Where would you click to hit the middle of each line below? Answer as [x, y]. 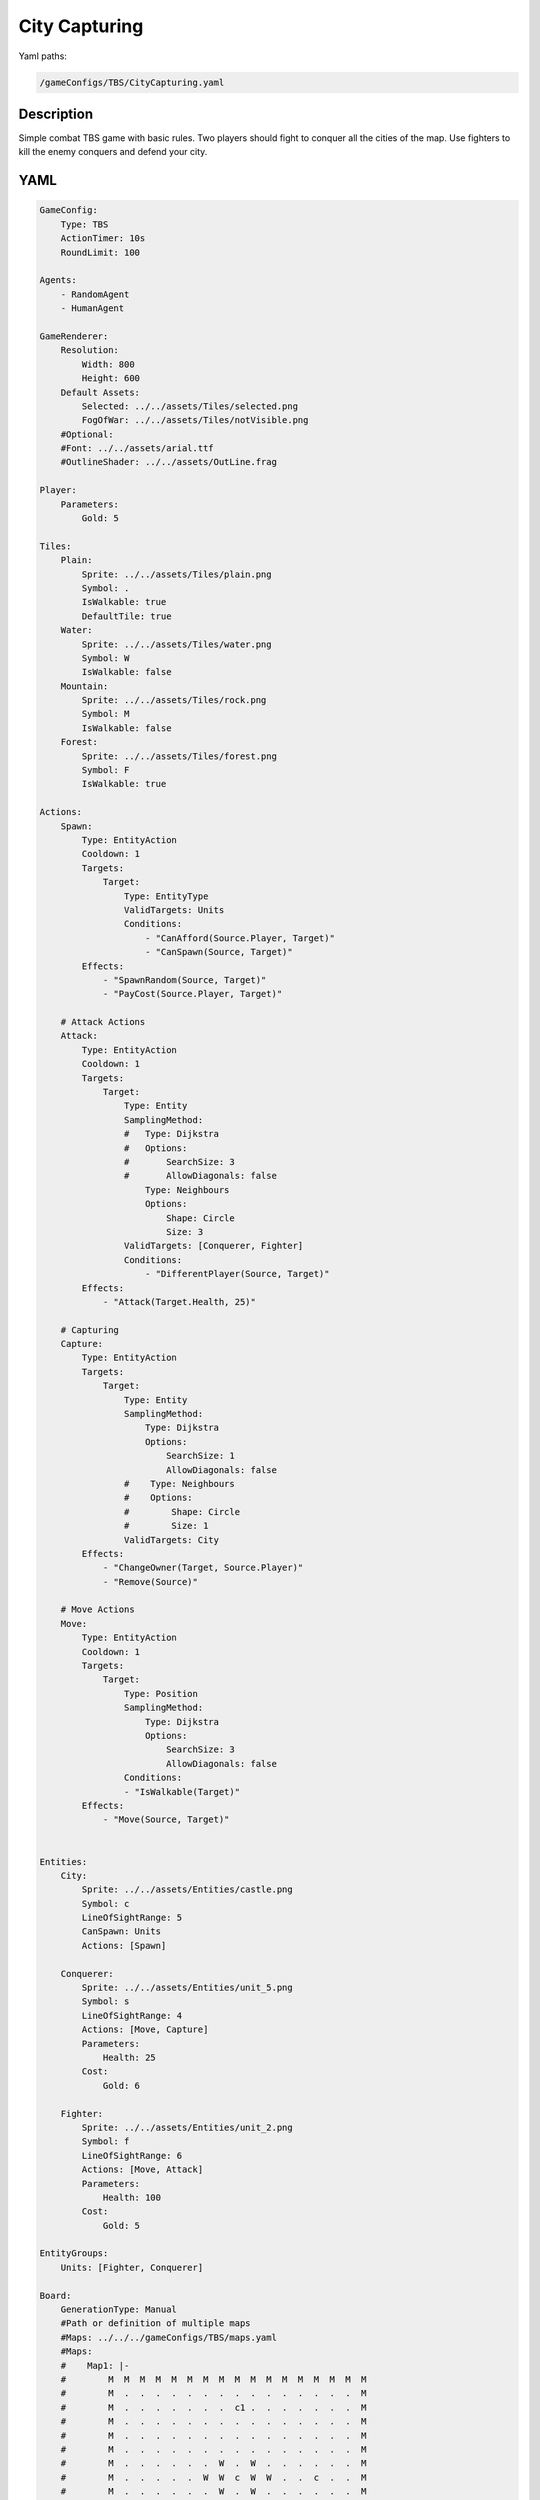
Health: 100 [132, 2197]
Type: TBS [84, 224]
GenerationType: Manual [118, 2309]
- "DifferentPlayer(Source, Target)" [237, 1274]
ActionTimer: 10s [103, 238]
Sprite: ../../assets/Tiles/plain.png [176, 574]
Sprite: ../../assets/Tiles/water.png [176, 644]
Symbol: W [105, 658]
